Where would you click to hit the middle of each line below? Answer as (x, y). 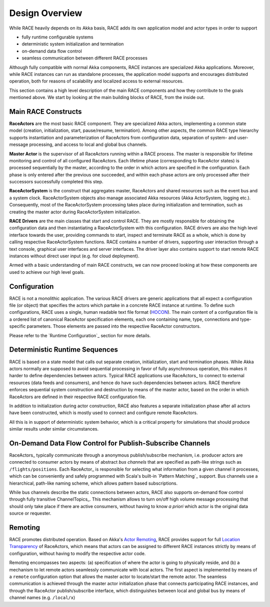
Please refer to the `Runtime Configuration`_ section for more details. (80, 335)
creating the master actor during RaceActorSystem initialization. (75, 212)
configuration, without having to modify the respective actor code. (77, 553)
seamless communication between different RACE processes (84, 58)
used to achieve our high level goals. (47, 272)
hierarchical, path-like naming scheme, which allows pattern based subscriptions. (93, 483)
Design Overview (46, 13)
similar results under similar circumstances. (54, 429)
